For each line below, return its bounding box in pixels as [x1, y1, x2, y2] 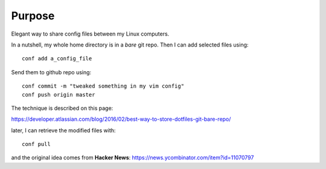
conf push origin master [22, 91, 95, 98]
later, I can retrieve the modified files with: [11, 127, 116, 134]
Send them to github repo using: [11, 68, 92, 75]
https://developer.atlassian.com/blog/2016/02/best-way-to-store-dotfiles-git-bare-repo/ [11, 115, 231, 123]
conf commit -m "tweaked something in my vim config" [22, 83, 184, 90]
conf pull [22, 141, 51, 148]
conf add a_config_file [22, 55, 92, 62]
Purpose [11, 9, 55, 22]
